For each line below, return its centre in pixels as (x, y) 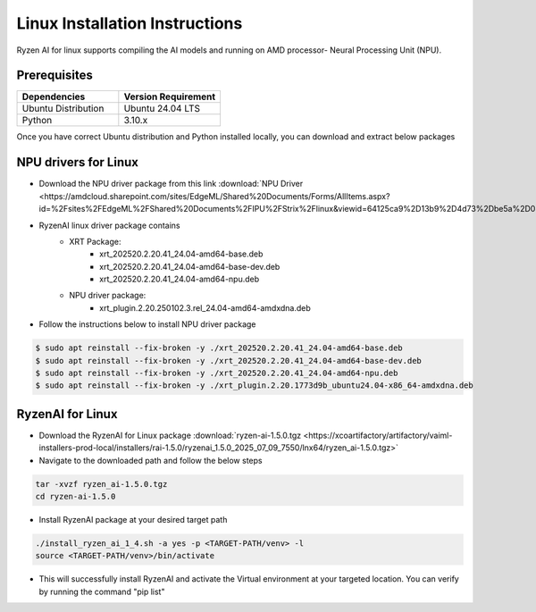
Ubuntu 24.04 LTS (162, 109)
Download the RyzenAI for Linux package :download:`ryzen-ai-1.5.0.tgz (170, 435)
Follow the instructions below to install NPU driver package (147, 324)
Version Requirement (170, 96)
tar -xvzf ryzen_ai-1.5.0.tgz (101, 484)
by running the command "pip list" (102, 591)
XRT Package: (95, 241)
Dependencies (54, 96)
